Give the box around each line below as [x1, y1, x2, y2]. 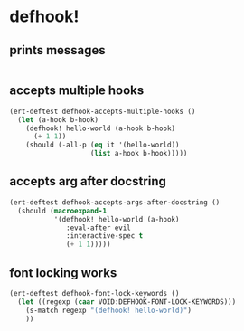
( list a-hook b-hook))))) [89, 149, 188, 158]
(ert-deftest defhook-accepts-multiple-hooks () [9, 107, 196, 116]
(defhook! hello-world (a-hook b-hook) [25, 124, 176, 133]
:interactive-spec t [66, 232, 144, 241]
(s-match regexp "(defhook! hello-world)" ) [25, 306, 192, 315]
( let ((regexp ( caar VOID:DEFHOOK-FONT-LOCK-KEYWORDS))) [17, 297, 237, 307]
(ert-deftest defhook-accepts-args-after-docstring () [9, 197, 221, 207]
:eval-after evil [66, 223, 131, 232]
